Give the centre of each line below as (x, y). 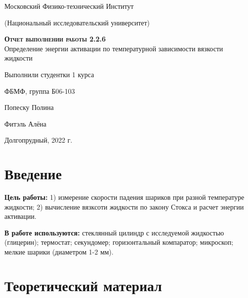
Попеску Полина (29, 107)
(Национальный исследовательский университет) (77, 22)
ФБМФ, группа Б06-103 (40, 91)
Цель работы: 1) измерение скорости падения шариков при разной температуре (124, 197)
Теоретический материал (83, 285)
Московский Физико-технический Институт (69, 6)
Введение (33, 174)
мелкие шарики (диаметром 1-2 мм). (59, 252)
